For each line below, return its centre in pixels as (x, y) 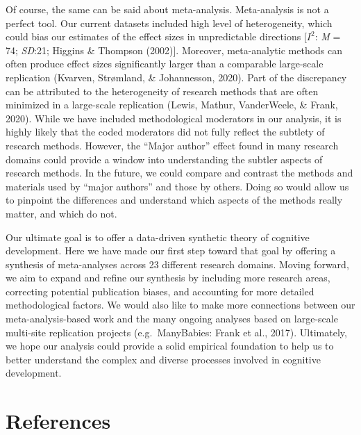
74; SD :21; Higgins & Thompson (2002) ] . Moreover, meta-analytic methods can (174, 50)
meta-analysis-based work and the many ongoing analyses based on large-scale (172, 319)
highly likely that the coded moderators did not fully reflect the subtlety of (165, 132)
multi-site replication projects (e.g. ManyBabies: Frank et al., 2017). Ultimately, (176, 332)
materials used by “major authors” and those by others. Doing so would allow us (177, 186)
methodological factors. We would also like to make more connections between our (180, 305)
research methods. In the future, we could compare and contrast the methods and (179, 173)
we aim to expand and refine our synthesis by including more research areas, (168, 278)
